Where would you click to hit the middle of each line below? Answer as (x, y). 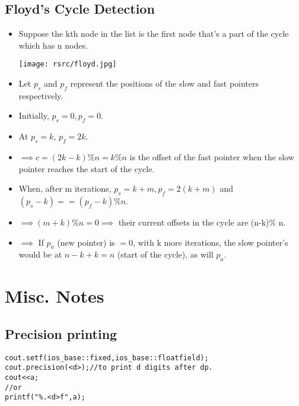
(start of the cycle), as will (165, 254)
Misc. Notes (55, 296)
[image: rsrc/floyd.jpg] (68, 64)
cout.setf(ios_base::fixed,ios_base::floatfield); (107, 358)
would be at (40, 254)
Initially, (34, 115)
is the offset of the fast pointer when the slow (212, 157)
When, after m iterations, (65, 188)
